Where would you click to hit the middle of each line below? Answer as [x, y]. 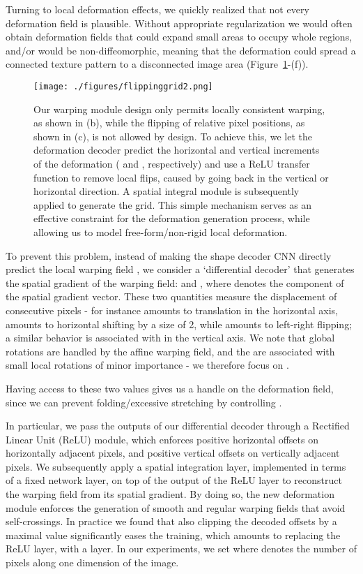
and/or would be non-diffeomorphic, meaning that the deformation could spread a [181, 50]
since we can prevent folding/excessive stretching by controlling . [144, 402]
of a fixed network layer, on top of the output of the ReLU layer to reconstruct [174, 480]
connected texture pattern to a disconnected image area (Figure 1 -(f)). [157, 64]
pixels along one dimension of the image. [92, 562]
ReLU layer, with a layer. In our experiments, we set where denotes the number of [181, 549]
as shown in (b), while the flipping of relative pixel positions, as [169, 123]
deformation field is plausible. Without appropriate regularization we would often [179, 23]
